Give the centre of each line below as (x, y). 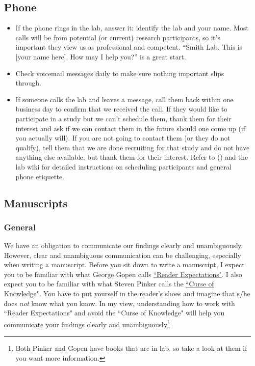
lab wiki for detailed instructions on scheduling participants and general (123, 166)
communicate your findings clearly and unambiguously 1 (87, 323)
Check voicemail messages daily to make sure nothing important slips (120, 73)
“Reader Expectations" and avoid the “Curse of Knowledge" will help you (114, 313)
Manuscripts (36, 203)
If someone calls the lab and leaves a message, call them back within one (124, 99)
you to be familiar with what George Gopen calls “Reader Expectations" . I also (123, 274)
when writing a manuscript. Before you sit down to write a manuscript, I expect (124, 265)
